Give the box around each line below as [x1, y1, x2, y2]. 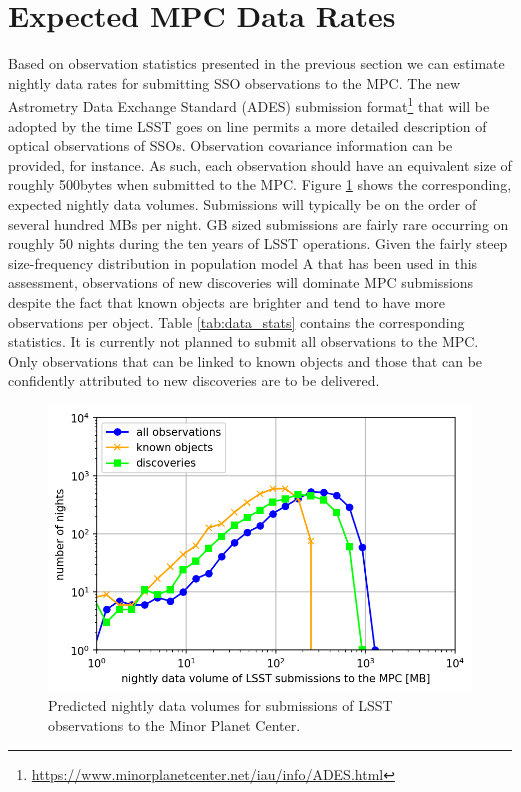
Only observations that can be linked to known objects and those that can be [8, 350, 483, 371]
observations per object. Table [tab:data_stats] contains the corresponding [8, 311, 465, 332]
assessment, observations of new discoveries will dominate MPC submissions [8, 272, 474, 293]
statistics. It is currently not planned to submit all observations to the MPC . [8, 331, 479, 352]
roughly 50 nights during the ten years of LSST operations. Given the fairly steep [8, 233, 508, 254]
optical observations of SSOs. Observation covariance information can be [8, 135, 453, 156]
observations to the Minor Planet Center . [48, 715, 301, 735]
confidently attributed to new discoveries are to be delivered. [8, 370, 380, 391]
